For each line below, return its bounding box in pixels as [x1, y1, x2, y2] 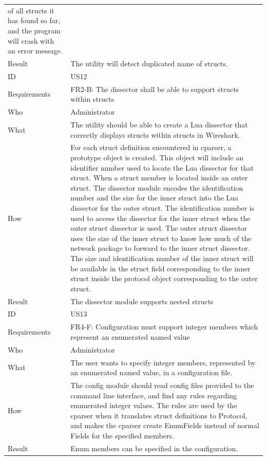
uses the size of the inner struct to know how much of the [70, 232, 252, 243]
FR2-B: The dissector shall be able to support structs [70, 83, 239, 94]
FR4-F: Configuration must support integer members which [70, 321, 258, 332]
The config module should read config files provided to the [70, 379, 254, 390]
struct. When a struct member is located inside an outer [70, 172, 248, 183]
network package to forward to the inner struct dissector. [70, 243, 250, 253]
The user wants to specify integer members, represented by [70, 357, 256, 367]
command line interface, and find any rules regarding [70, 390, 237, 400]
